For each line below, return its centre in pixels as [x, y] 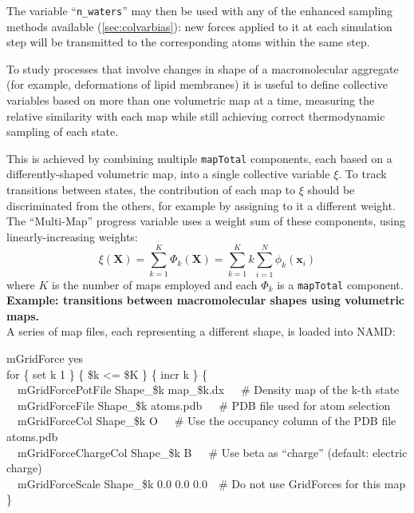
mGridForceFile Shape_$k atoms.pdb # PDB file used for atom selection [204, 405]
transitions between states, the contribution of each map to [151, 190]
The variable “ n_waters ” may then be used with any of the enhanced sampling [200, 10]
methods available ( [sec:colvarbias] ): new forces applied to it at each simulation [199, 26]
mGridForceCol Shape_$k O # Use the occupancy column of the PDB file [207, 421]
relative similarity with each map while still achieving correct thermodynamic [196, 115]
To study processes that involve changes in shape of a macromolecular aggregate [203, 68]
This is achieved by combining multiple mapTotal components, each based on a [199, 158]
